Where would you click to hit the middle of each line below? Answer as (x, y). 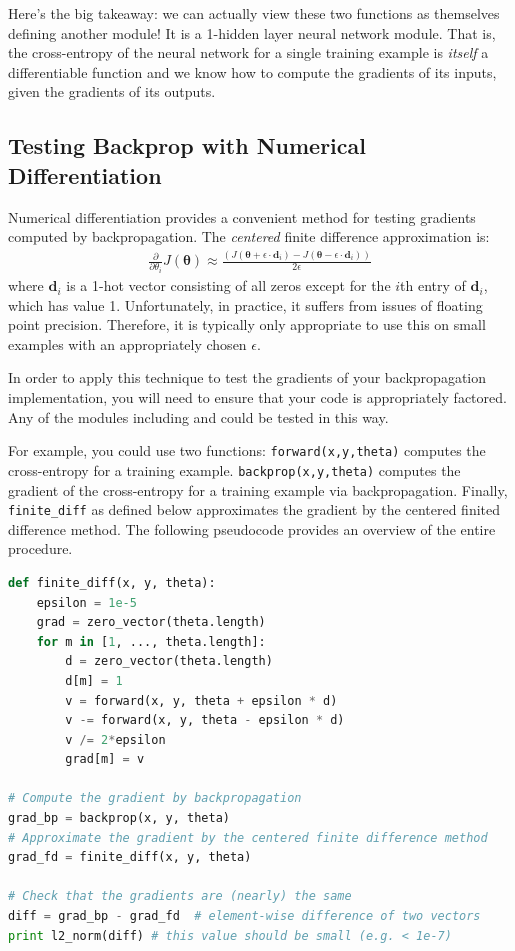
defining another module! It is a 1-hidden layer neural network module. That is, (252, 32)
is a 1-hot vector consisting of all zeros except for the (228, 285)
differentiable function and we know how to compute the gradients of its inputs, (252, 71)
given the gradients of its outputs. (112, 91)
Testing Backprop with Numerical (187, 145)
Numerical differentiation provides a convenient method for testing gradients (242, 216)
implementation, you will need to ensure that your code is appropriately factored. (257, 397)
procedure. (40, 548)
